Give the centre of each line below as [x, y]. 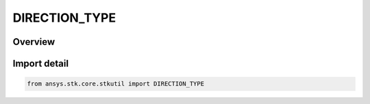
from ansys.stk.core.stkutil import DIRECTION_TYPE [116, 84]
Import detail [40, 64]
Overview [34, 42]
